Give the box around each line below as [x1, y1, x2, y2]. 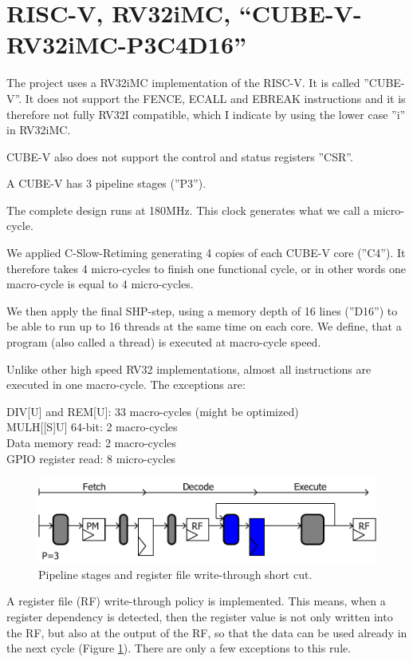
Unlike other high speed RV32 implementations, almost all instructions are [6, 360, 372, 377]
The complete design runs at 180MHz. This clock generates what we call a [6, 201, 370, 218]
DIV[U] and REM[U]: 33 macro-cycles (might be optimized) [6, 402, 299, 419]
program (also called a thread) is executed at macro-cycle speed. [6, 334, 321, 351]
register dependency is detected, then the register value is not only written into [6, 608, 393, 625]
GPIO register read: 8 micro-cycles [6, 450, 176, 466]
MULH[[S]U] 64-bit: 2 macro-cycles [6, 418, 178, 435]
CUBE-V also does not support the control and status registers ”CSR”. [6, 148, 353, 165]
